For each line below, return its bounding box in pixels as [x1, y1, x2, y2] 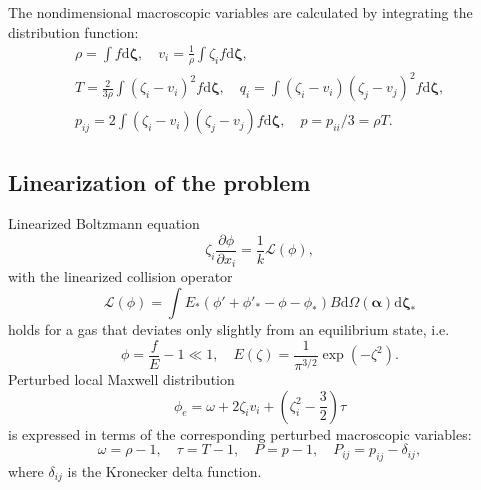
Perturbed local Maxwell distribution [8, 369, 235, 390]
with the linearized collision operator [8, 266, 233, 287]
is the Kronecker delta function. [67, 461, 262, 482]
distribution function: [8, 21, 139, 42]
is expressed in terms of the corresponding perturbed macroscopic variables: [8, 423, 472, 444]
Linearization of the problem [8, 166, 311, 197]
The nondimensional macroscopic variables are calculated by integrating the [8, 2, 473, 22]
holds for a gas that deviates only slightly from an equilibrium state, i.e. [8, 319, 450, 340]
